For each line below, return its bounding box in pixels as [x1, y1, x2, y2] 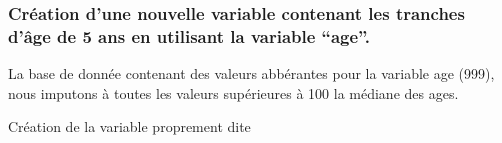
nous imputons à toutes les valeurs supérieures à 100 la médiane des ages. [8, 82, 459, 103]
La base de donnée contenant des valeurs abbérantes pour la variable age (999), [8, 63, 495, 84]
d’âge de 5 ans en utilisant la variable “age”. [8, 23, 371, 48]
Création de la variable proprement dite [8, 116, 251, 137]
